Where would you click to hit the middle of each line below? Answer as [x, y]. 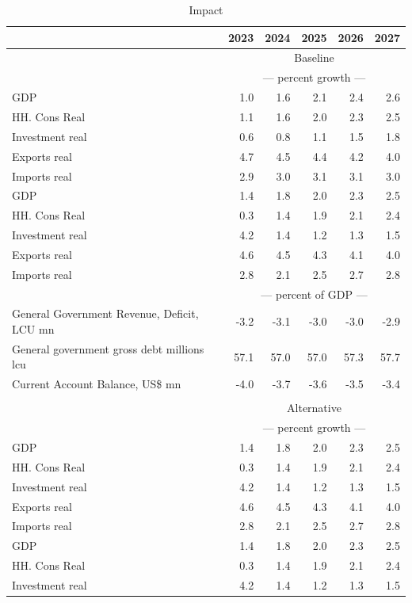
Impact [206, 10]
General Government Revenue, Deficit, [105, 313]
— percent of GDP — [314, 294]
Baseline [314, 57]
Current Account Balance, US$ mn [97, 384]
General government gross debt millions [108, 348]
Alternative [314, 408]
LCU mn [33, 329]
